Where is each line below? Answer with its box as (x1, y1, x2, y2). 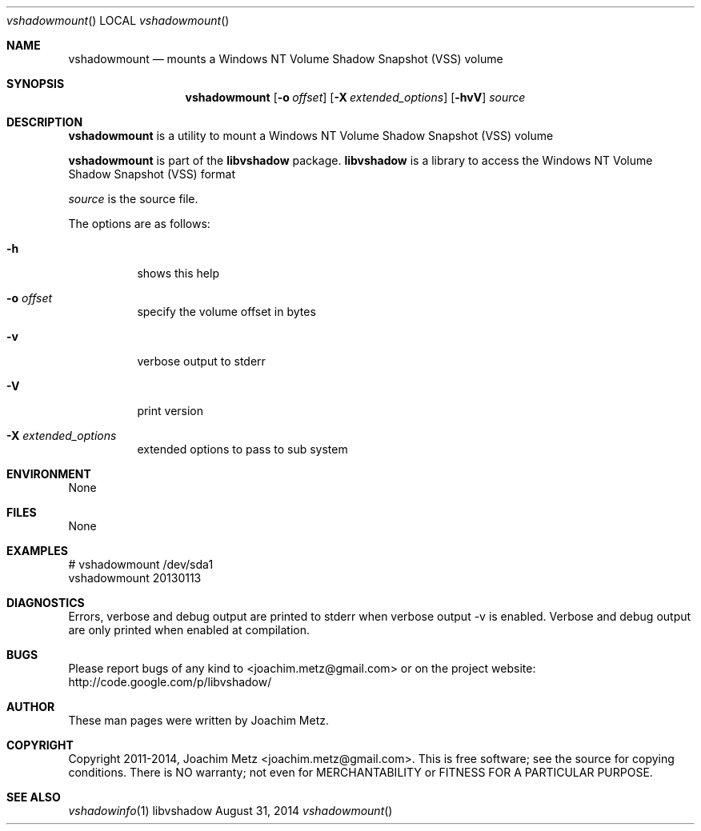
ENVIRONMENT (6, 467, 91, 481)
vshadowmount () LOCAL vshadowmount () (6, 14, 230, 27)
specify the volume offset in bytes (137, 305, 316, 318)
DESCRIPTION (6, 115, 83, 129)
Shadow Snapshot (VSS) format (68, 167, 236, 181)
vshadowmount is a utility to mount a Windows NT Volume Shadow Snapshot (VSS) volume (68, 129, 554, 142)
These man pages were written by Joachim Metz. (68, 713, 329, 727)
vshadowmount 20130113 (68, 571, 202, 585)
